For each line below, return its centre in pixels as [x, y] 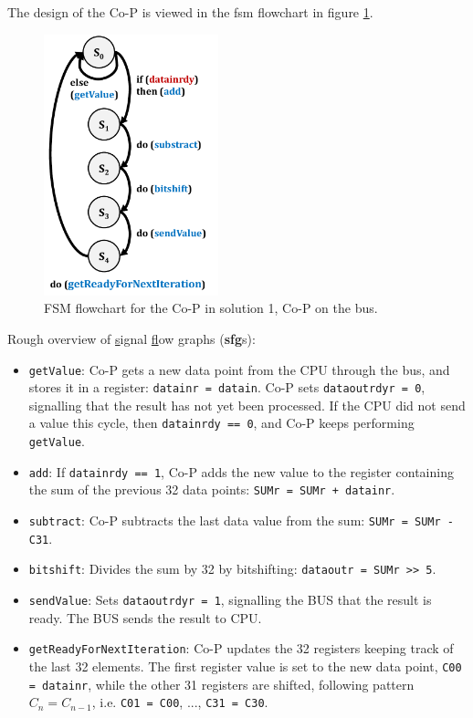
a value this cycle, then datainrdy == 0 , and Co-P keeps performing [221, 423]
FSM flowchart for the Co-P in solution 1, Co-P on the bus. [211, 308]
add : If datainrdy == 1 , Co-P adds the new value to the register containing [241, 471]
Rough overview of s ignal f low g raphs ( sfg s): [131, 338]
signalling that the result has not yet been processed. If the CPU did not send [247, 405]
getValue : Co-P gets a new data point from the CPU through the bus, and [239, 369]
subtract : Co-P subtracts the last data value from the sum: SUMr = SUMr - [241, 520]
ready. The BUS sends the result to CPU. [145, 617]
